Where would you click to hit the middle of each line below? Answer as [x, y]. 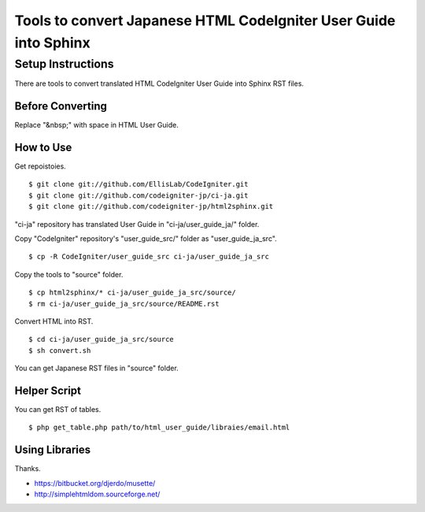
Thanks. [28, 469]
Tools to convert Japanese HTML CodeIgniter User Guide [205, 20]
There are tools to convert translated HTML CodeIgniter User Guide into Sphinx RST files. [159, 83]
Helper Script [48, 390]
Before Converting [61, 106]
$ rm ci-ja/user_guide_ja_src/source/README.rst [124, 304]
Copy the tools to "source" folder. [69, 274]
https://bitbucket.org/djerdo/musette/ [95, 483]
